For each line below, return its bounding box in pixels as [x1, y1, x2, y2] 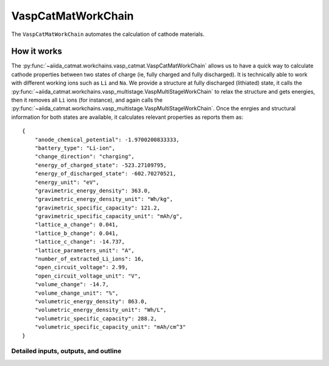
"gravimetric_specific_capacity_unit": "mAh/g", [34, 213, 183, 220]
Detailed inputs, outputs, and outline [11, 347, 122, 356]
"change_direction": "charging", [34, 153, 135, 160]
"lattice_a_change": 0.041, [34, 221, 119, 228]
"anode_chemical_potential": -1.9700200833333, [34, 136, 180, 143]
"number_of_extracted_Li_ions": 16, [34, 256, 144, 262]
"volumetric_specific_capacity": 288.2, [34, 315, 158, 322]
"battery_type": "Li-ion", [34, 144, 116, 152]
